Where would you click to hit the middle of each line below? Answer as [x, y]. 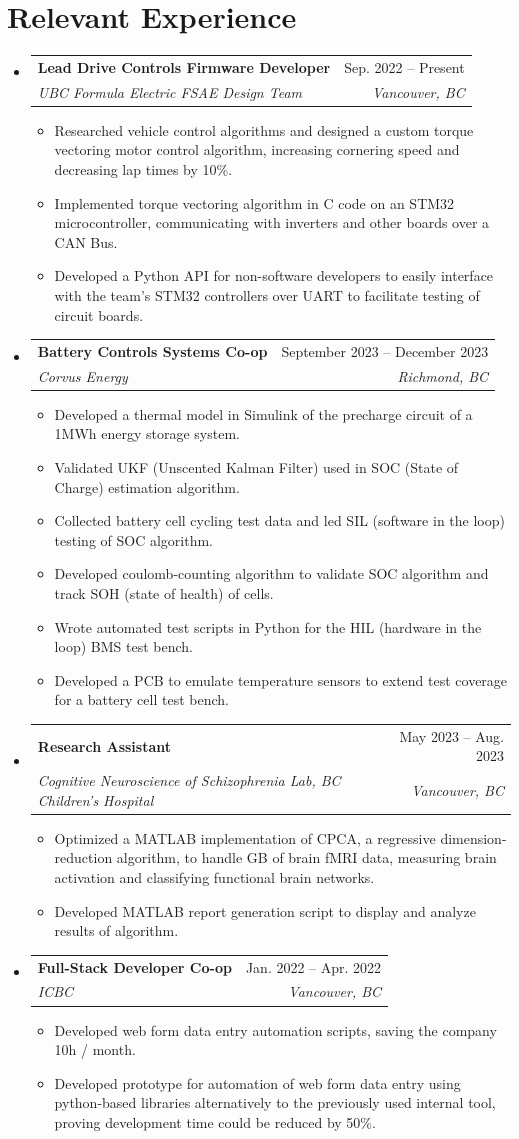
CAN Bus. [86, 241]
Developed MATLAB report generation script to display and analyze [265, 910]
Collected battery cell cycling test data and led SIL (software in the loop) [279, 520]
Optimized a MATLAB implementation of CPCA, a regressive [245, 837]
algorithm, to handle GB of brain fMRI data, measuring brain [306, 857]
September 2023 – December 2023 [385, 350]
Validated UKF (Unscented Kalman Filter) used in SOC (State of [256, 467]
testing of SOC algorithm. [134, 539]
